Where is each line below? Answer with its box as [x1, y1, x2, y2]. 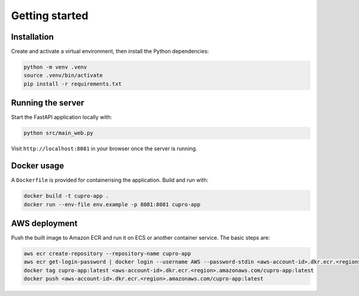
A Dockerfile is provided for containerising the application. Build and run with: [11, 177, 209, 184]
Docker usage [11, 161, 64, 171]
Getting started [11, 9, 89, 22]
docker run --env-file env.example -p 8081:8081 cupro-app [23, 201, 200, 208]
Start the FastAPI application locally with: [11, 114, 112, 121]
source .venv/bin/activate [23, 72, 103, 79]
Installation [11, 32, 54, 42]
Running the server [11, 98, 84, 108]
